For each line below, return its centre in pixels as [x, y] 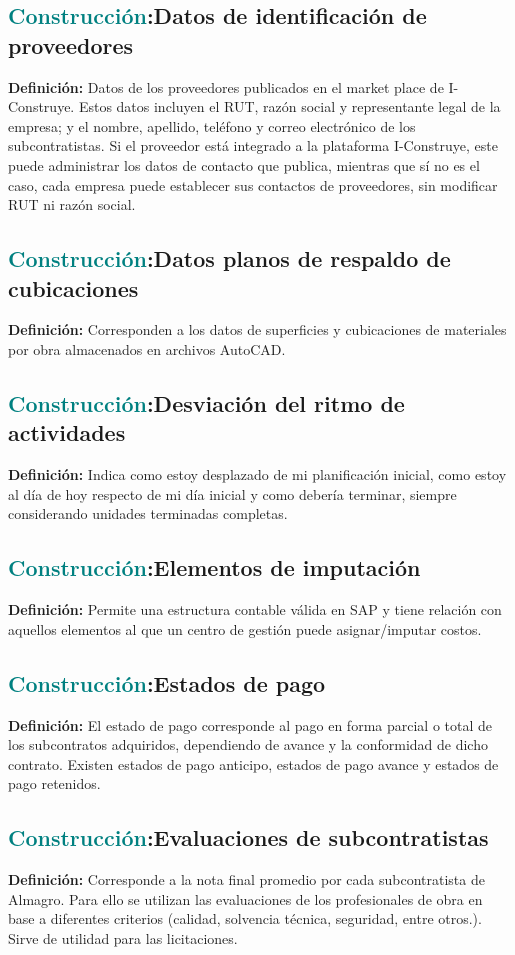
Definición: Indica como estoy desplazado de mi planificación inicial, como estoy [257, 474]
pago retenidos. [54, 783]
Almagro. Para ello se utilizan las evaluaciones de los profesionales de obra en [245, 898]
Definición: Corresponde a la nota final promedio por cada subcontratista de [246, 879]
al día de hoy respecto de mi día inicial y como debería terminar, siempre [232, 493]
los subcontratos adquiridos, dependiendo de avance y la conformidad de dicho [248, 744]
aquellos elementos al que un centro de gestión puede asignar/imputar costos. [245, 628]
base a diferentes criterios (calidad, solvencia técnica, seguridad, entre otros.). [245, 918]
